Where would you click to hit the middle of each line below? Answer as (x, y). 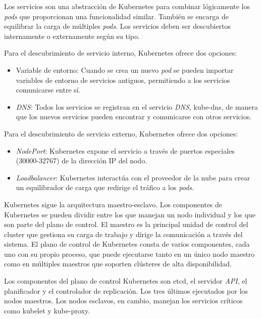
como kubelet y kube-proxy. (47, 310)
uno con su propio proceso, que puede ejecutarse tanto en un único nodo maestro (129, 254)
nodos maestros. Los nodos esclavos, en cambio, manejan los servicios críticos (123, 301)
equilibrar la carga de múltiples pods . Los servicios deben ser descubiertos (118, 26)
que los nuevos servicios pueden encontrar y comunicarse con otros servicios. (134, 117)
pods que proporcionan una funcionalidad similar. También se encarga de (116, 16)
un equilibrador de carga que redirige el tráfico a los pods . (105, 187)
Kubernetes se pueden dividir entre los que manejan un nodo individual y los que (130, 214)
